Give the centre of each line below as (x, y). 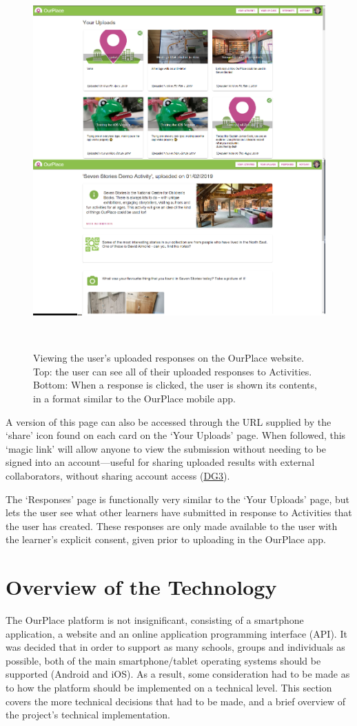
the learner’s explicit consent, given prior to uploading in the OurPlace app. (166, 539)
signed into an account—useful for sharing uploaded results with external (160, 462)
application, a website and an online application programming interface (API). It (176, 633)
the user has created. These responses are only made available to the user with (172, 526)
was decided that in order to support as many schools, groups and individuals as (175, 647)
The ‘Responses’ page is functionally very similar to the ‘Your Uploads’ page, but (177, 499)
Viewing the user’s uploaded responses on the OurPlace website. (169, 358)
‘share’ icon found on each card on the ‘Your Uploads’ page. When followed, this (176, 435)
